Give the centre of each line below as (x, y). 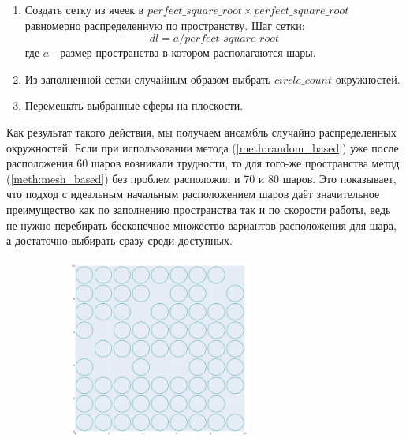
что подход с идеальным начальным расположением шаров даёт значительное (193, 194)
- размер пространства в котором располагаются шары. (184, 52)
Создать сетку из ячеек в (84, 9)
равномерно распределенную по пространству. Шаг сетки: (165, 25)
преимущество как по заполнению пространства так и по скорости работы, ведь (199, 209)
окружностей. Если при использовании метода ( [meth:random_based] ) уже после (203, 147)
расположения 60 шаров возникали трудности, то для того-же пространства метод (203, 163)
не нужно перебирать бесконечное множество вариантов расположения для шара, (201, 225)
